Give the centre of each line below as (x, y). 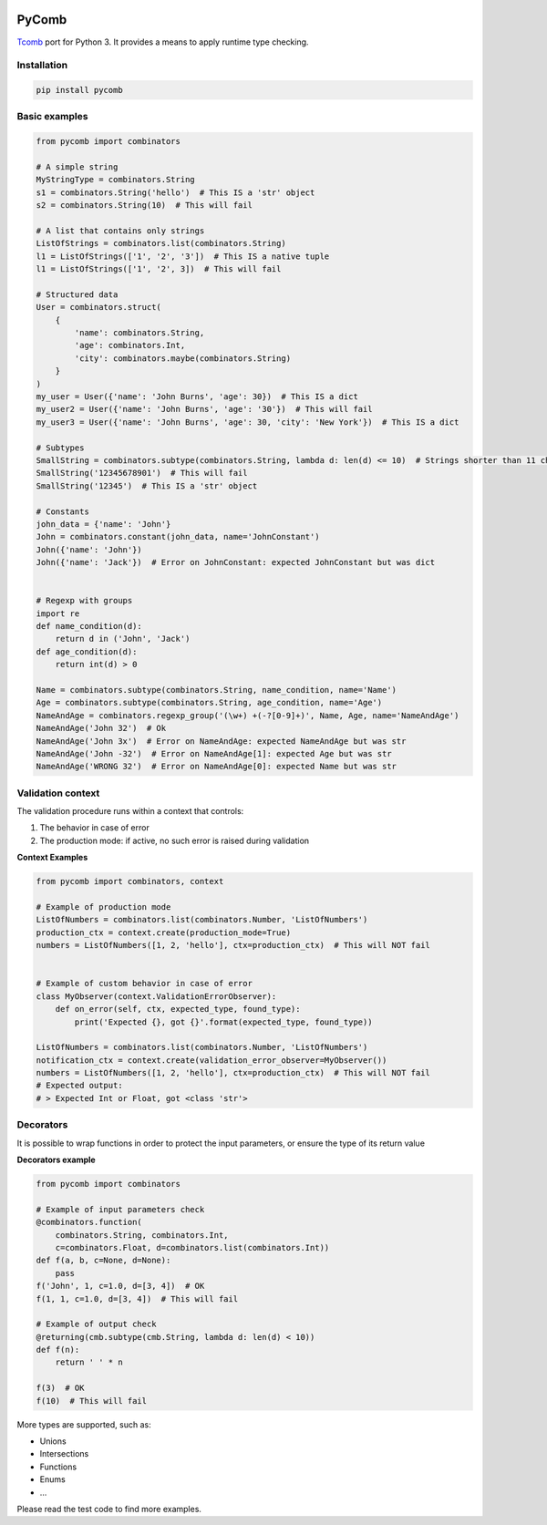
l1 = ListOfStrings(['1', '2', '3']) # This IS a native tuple (183, 256)
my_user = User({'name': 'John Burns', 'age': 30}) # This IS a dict (197, 397)
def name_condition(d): (89, 626)
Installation (42, 66)
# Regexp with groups (84, 601)
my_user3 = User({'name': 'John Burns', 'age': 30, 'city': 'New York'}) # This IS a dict (248, 422)
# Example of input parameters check (120, 1209)
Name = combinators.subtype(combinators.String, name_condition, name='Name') (216, 690)
